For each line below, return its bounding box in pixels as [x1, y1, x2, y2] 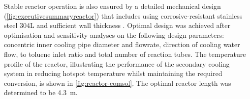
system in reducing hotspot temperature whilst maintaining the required [4, 68, 222, 78]
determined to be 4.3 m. [4, 87, 78, 98]
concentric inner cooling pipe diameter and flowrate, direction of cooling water [4, 39, 240, 49]
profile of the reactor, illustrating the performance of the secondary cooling [4, 58, 230, 69]
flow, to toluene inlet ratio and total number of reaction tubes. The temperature [4, 49, 246, 59]
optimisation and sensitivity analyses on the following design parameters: [4, 29, 224, 40]
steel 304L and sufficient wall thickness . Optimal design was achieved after [4, 20, 230, 30]
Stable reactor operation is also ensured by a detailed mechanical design [4, 1, 221, 11]
